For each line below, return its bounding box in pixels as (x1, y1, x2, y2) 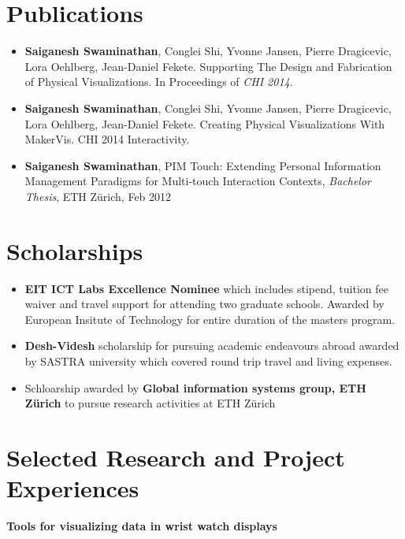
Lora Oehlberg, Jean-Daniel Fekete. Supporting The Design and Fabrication (24, 58, 392, 74)
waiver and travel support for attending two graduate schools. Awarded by (24, 296, 385, 312)
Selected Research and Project (6, 440, 345, 473)
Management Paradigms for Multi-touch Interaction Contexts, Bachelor (24, 173, 371, 189)
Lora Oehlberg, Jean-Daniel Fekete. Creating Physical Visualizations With (24, 115, 385, 132)
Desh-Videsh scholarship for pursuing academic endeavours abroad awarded (24, 337, 399, 354)
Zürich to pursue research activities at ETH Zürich (24, 395, 276, 411)
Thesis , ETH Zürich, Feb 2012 (24, 188, 172, 204)
